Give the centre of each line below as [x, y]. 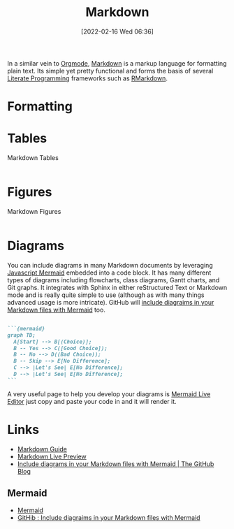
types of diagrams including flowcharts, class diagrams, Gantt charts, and [114, 280]
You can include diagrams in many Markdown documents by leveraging [110, 265]
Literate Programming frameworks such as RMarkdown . [87, 78]
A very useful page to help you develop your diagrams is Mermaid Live [109, 394]
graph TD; [22, 335]
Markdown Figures [34, 211]
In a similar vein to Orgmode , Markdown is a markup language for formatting [117, 63]
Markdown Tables [33, 158]
